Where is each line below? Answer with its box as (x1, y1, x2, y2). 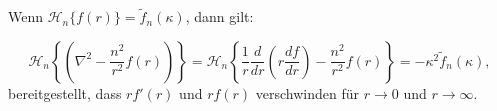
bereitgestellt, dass (8, 82, 122, 103)
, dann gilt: (185, 6, 254, 27)
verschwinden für (255, 82, 360, 103)
